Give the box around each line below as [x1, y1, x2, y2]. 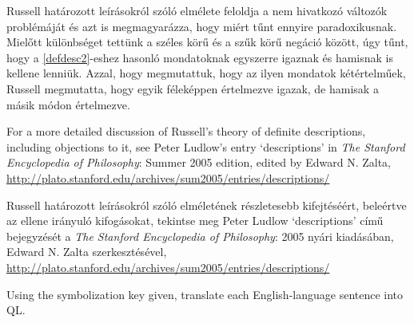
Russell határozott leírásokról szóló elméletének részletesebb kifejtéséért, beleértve [6, 196, 407, 213]
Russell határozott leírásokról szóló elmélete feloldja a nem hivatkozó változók [6, 2, 388, 18]
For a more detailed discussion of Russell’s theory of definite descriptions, [6, 123, 366, 140]
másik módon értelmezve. [6, 96, 130, 112]
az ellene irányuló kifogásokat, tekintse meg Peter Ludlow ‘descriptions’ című [6, 212, 384, 229]
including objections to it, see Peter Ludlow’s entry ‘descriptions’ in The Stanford [6, 138, 405, 155]
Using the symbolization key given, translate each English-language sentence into [6, 286, 404, 302]
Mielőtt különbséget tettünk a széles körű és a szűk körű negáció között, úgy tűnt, [6, 33, 408, 50]
